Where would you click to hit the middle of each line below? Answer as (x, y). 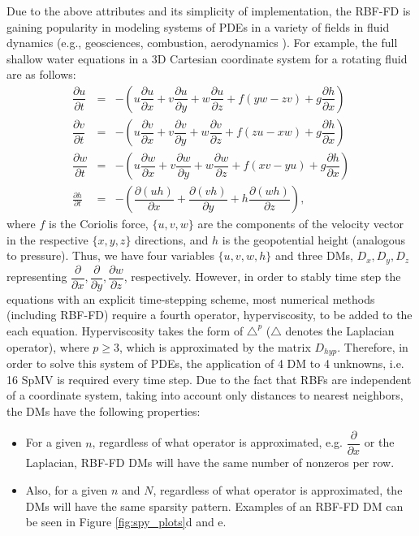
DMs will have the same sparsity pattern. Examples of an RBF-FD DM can (214, 506)
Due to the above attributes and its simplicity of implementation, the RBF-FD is (209, 11)
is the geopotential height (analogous (314, 239)
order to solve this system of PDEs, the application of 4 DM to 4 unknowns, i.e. (205, 363)
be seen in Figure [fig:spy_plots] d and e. (126, 522)
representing (37, 277)
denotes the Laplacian (340, 330)
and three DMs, (314, 255)
